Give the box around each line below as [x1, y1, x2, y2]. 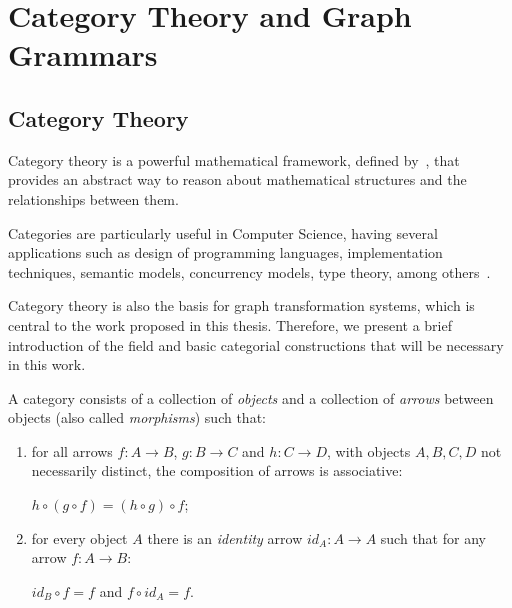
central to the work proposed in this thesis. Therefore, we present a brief [8, 314, 452, 335]
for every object [31, 527, 128, 548]
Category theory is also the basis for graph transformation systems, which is [8, 295, 475, 316]
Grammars [8, 34, 158, 75]
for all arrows [31, 440, 113, 461]
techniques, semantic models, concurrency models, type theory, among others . [8, 261, 491, 282]
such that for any [380, 527, 486, 548]
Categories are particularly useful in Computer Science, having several [8, 222, 438, 243]
